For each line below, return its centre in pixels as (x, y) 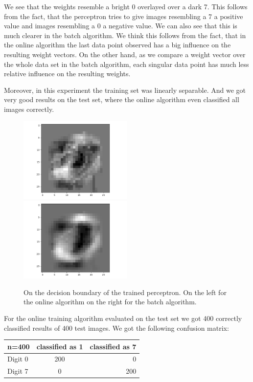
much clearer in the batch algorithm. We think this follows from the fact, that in (125, 35)
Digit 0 (18, 359)
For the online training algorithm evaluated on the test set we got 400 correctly (123, 318)
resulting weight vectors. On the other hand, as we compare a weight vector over (125, 54)
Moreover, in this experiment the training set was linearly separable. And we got (125, 90)
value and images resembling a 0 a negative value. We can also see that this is (121, 26)
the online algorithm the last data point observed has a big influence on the (117, 45)
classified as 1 (60, 346)
